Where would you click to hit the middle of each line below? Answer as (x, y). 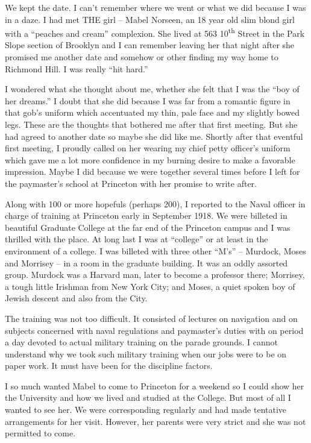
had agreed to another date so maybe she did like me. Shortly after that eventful (154, 136)
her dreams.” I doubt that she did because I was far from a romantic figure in (148, 100)
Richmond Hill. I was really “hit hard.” (77, 68)
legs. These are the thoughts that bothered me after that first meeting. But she (151, 124)
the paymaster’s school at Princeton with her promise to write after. (131, 183)
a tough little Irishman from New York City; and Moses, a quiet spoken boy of (150, 286)
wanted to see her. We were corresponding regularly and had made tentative (146, 410)
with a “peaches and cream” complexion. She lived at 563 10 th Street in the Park (155, 32)
